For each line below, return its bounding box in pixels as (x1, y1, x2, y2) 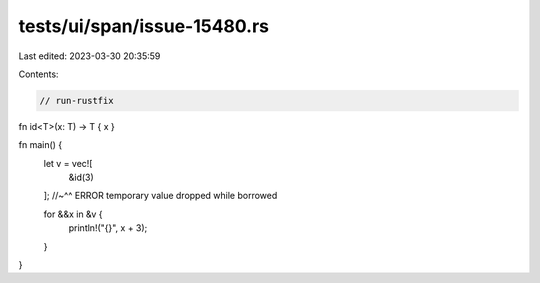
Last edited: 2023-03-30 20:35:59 (18, 50, 161, 62)
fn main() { (18, 139, 63, 151)
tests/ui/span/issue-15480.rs (18, 15, 270, 37)
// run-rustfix (39, 95, 114, 106)
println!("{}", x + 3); (68, 222, 148, 234)
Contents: (18, 68, 59, 80)
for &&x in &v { (43, 208, 103, 220)
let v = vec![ (43, 157, 93, 169)
